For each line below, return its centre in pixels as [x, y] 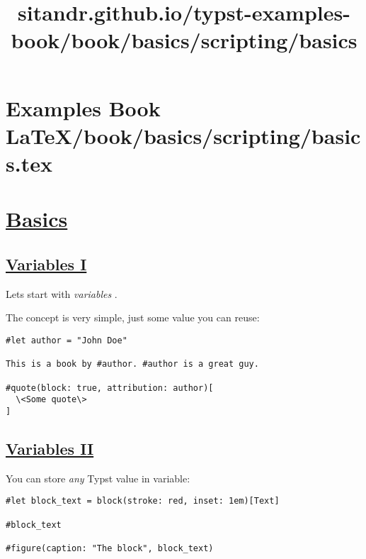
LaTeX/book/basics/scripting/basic [183, 135]
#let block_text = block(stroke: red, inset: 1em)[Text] [143, 501]
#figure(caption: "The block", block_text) [110, 548]
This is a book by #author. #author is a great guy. [132, 364]
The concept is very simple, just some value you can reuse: [133, 317]
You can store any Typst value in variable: [98, 478]
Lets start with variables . [62, 293]
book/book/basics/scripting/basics [184, 40]
